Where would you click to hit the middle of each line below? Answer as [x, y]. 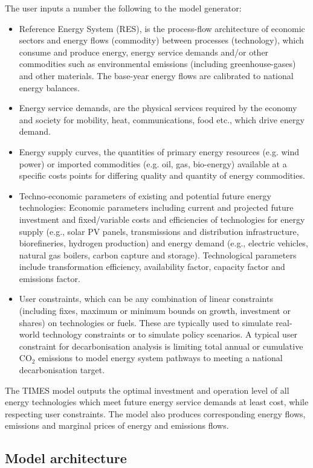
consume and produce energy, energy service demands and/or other [144, 52]
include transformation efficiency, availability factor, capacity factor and [152, 267]
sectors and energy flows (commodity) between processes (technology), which [161, 40]
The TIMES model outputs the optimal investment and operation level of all [147, 390]
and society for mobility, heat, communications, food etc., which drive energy [162, 119]
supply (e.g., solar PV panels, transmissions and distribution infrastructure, [159, 231]
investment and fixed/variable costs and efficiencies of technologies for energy [162, 219]
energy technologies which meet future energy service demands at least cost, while [157, 402]
